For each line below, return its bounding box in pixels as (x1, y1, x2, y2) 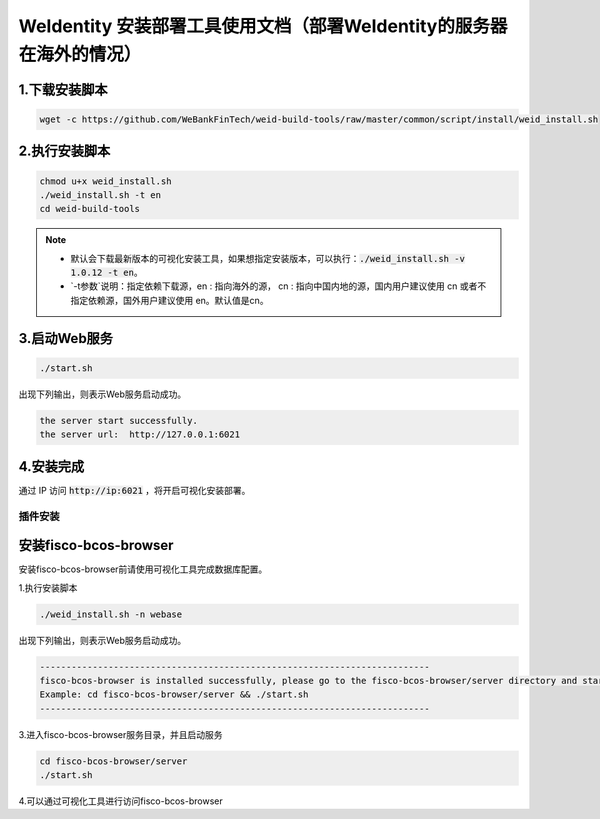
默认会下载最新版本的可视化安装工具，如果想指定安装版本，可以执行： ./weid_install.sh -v (70, 252, 465, 264)
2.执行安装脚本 (18, 143, 111, 160)
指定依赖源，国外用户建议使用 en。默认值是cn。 (70, 294, 269, 306)
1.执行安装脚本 (18, 581, 78, 594)
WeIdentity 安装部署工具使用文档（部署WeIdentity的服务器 (18, 15, 508, 37)
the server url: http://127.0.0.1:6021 (39, 429, 240, 440)
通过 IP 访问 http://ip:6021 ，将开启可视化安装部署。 (18, 484, 251, 496)
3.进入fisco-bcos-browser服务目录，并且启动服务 (18, 728, 223, 740)
